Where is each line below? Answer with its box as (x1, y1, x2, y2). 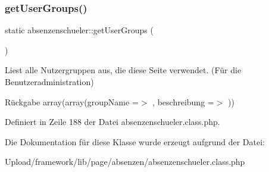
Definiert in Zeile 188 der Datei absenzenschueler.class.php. (5, 115, 220, 128)
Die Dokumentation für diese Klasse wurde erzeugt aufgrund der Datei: (5, 135, 265, 148)
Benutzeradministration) (5, 76, 94, 87)
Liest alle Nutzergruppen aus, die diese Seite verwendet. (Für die (5, 64, 242, 76)
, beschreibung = (152, 95, 214, 108)
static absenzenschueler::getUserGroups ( (5, 24, 154, 36)
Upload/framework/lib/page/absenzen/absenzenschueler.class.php (5, 155, 245, 168)
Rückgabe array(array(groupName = (5, 95, 139, 108)
